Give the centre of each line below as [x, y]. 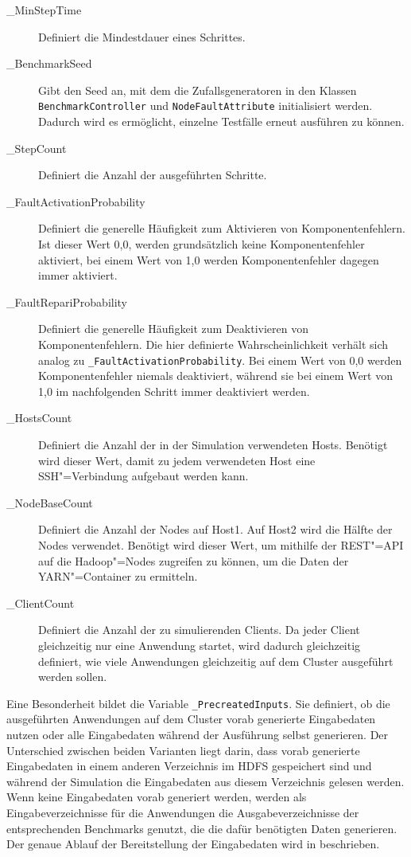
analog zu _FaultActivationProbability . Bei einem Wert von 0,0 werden [220, 360]
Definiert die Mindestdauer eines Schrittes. [142, 36]
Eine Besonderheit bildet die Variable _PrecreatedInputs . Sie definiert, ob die [198, 703]
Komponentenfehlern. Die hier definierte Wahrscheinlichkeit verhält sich [213, 344]
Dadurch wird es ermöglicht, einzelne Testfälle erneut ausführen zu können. [221, 121]
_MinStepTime [44, 10]
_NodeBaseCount [50, 502]
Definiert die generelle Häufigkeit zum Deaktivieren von [174, 329]
